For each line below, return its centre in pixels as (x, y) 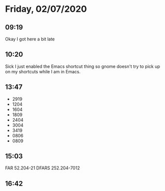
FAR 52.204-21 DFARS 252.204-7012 (43, 168)
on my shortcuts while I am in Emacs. (43, 71)
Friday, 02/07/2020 (46, 9)
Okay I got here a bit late (30, 39)
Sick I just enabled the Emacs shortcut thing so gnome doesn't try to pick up (82, 66)
